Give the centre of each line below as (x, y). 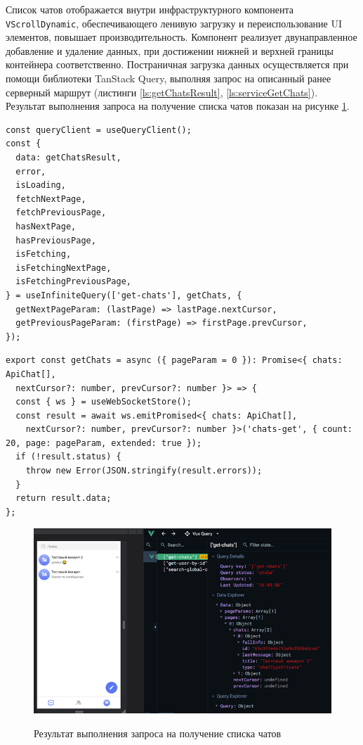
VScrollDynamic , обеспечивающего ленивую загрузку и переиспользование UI (174, 23)
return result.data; (64, 498)
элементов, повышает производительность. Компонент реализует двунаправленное (181, 37)
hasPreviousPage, (56, 240)
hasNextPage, (46, 226)
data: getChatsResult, (68, 158)
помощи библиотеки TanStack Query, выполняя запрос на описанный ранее (169, 78)
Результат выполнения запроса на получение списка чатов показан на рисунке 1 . (178, 106)
